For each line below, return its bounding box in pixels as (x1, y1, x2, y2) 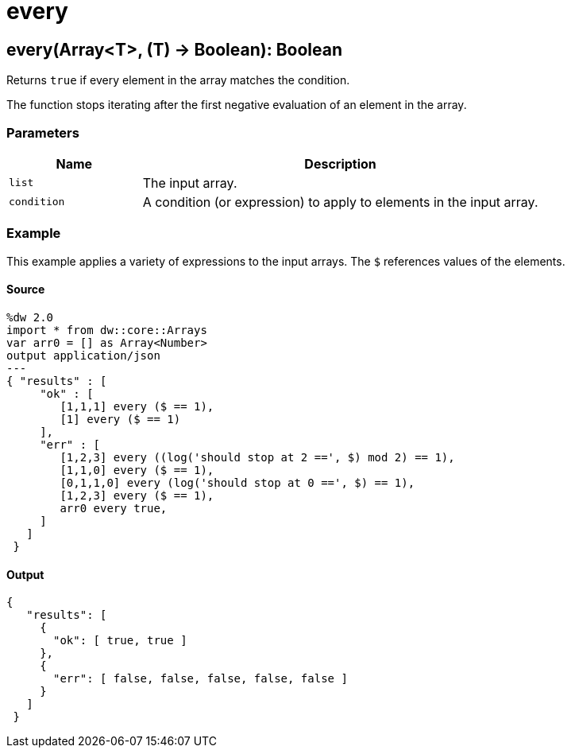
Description (304, 155, 376, 172)
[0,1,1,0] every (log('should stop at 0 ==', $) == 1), (60, 476, 415, 489)
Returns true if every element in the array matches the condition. (6, 73, 350, 87)
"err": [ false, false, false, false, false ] (53, 672, 348, 686)
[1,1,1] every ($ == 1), (60, 399, 214, 413)
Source (6, 282, 45, 297)
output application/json (6, 348, 160, 362)
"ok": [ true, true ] (53, 634, 187, 647)
